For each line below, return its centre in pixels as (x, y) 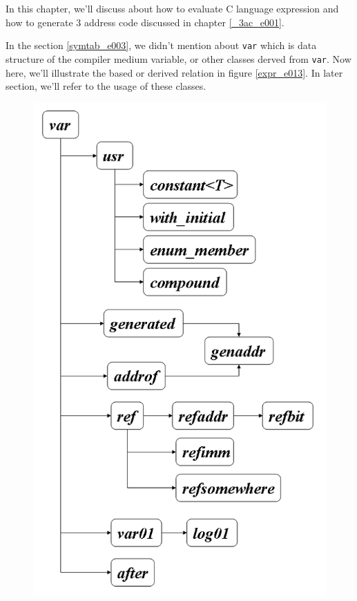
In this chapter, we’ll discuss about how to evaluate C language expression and (172, 8)
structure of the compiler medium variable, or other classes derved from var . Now (178, 58)
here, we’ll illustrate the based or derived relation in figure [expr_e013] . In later (174, 72)
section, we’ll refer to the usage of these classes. (106, 86)
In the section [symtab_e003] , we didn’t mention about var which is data (161, 45)
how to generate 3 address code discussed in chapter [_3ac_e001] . (145, 22)
